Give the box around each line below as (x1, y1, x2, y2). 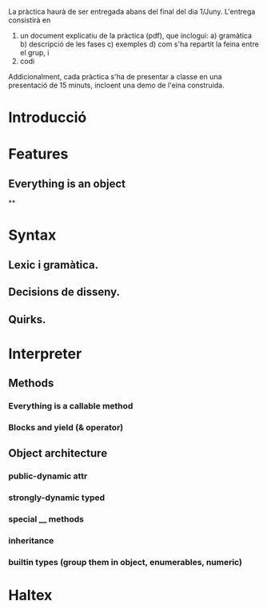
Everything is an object (8, 176, 126, 191)
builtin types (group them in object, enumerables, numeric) (8, 556, 242, 567)
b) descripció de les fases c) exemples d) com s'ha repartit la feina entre (19, 39, 260, 49)
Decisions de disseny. (8, 285, 121, 299)
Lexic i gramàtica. (8, 258, 99, 272)
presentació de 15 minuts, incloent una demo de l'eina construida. (8, 80, 225, 90)
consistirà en (8, 15, 51, 25)
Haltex (8, 587, 53, 604)
